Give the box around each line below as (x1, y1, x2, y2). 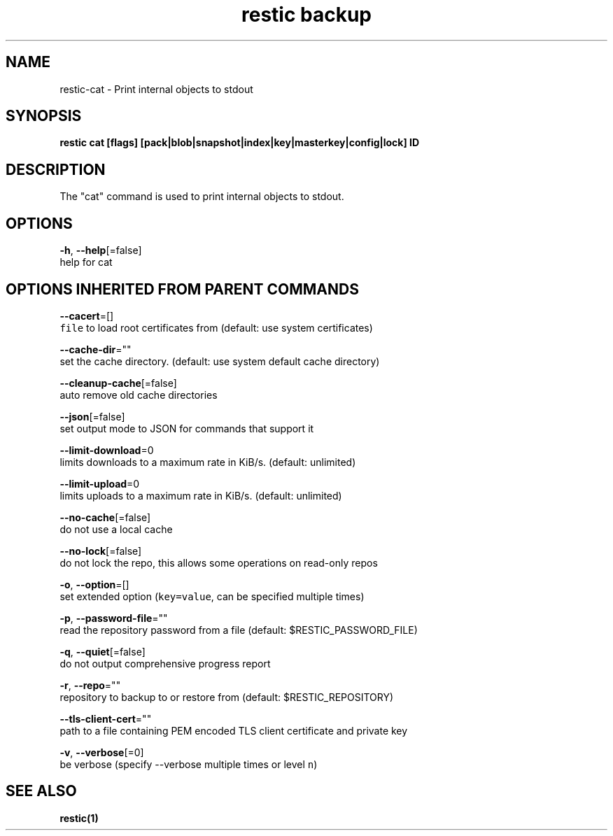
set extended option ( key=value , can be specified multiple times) (59, 590, 365, 602)
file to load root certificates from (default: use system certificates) (59, 321, 373, 334)
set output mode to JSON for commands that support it (59, 422, 314, 434)
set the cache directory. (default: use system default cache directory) (59, 355, 380, 367)
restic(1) (59, 812, 99, 824)
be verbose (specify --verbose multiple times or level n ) (59, 758, 318, 770)
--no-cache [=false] (59, 511, 151, 523)
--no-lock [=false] (59, 544, 142, 557)
